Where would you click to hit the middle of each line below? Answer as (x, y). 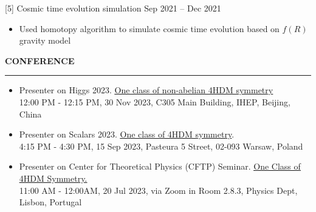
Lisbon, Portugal (50, 202)
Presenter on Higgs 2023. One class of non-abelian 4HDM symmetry (146, 90)
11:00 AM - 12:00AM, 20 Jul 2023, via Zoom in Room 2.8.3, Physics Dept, (158, 190)
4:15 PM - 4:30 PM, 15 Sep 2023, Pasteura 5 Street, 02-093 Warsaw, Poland (161, 146)
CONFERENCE (40, 60)
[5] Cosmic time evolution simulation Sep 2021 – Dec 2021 (113, 8)
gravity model (45, 40)
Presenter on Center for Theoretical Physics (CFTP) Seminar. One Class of (160, 166)
